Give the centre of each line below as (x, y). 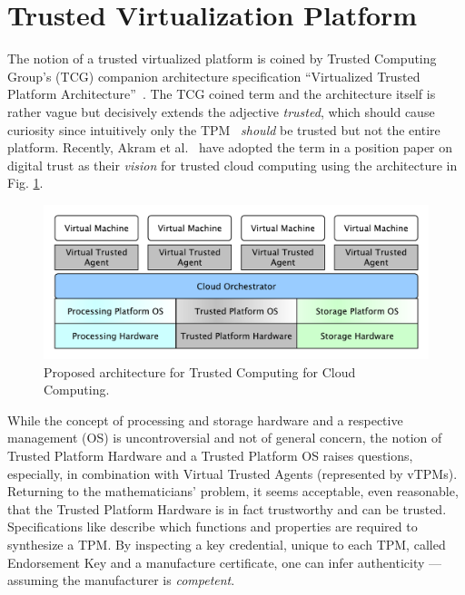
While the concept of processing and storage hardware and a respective (205, 419)
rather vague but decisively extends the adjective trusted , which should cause (221, 111)
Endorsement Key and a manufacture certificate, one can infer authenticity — (224, 562)
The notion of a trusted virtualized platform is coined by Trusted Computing (222, 59)
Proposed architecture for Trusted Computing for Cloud (200, 371)
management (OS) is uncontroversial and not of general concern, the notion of (225, 438)
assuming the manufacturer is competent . (121, 580)
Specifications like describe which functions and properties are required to (213, 527)
